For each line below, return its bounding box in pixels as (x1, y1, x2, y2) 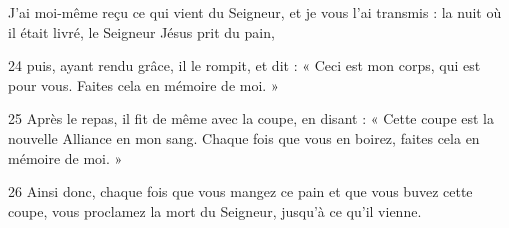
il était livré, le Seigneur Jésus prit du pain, (8, 21, 275, 42)
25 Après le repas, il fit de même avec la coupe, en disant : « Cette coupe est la (8, 108, 495, 129)
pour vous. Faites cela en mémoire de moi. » (8, 74, 279, 95)
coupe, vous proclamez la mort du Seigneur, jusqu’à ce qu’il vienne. (8, 200, 422, 221)
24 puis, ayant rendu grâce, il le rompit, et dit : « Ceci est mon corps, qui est (8, 55, 481, 76)
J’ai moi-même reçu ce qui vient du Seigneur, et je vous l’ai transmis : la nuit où (8, 2, 502, 22)
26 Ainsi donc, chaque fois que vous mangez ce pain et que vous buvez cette (8, 181, 473, 202)
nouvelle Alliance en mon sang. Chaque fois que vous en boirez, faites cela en (8, 127, 480, 148)
